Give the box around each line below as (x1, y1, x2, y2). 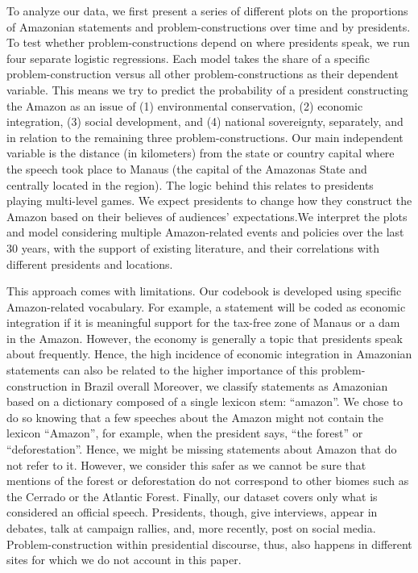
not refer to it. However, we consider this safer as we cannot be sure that (6, 456, 366, 473)
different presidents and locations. (6, 255, 173, 272)
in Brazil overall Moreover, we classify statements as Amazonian (71, 377, 388, 394)
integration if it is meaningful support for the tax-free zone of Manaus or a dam (6, 314, 400, 331)
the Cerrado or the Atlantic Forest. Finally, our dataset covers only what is (6, 487, 378, 504)
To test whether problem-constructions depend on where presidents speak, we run (6, 34, 410, 51)
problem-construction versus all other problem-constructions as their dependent (6, 65, 399, 82)
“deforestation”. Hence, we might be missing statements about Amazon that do (6, 441, 397, 458)
